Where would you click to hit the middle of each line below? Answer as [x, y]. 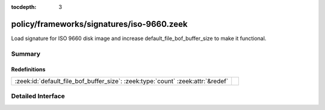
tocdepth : [24, 7]
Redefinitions [28, 69]
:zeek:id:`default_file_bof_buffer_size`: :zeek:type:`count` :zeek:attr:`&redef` [122, 81]
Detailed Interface [38, 96]
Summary [26, 54]
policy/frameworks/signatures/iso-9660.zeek [99, 24]
